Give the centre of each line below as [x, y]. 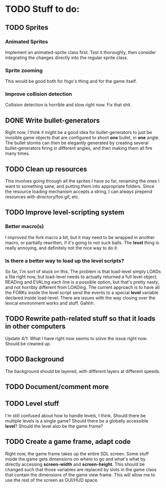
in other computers [35, 327]
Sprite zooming [24, 70]
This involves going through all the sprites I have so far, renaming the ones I [82, 181]
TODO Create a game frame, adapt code [68, 442]
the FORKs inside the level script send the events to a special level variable [82, 293]
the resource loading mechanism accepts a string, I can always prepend [79, 191]
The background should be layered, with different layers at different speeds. [83, 371]
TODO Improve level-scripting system [65, 213]
